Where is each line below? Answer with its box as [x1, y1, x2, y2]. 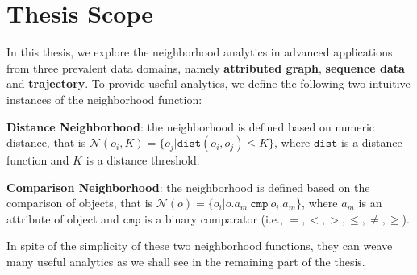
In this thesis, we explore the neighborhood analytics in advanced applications [6, 44, 393, 60]
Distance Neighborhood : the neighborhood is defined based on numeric [6, 118, 375, 135]
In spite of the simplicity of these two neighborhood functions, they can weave [6, 237, 393, 254]
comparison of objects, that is [6, 194, 153, 211]
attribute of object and [6, 210, 119, 227]
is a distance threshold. [85, 152, 200, 169]
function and [6, 152, 69, 169]
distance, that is [6, 134, 86, 151]
